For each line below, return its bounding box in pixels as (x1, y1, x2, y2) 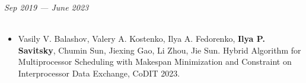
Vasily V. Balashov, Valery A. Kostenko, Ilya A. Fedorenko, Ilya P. (18, 32, 265, 45)
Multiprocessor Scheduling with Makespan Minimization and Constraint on (18, 55, 292, 68)
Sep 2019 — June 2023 (4, 1, 89, 13)
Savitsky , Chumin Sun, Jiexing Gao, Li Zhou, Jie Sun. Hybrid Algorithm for (18, 44, 301, 56)
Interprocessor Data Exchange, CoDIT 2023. (18, 67, 180, 79)
